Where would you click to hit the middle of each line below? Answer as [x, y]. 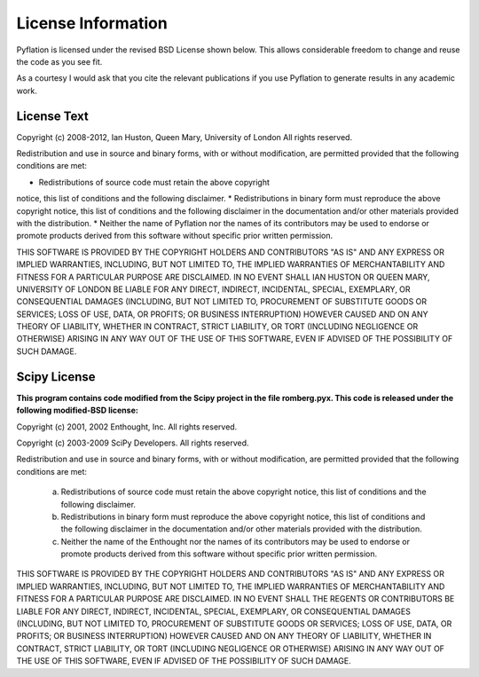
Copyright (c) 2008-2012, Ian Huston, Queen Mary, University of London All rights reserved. [185, 137]
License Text [52, 116]
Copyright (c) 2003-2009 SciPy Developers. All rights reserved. [133, 443]
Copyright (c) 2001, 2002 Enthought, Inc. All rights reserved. [127, 427]
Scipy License [56, 377]
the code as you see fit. [59, 61]
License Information [92, 23]
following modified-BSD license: [78, 410]
